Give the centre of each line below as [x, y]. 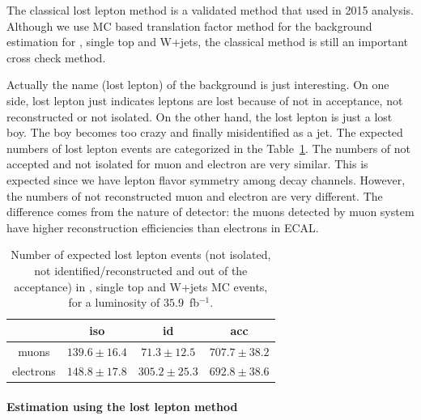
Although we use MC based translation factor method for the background [189, 25]
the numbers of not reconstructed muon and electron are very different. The [195, 195]
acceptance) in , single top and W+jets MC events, [141, 286]
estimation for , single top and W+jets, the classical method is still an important [208, 42]
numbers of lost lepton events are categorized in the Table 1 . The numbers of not [208, 148]
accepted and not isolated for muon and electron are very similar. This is [187, 164]
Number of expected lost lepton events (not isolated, [141, 255]
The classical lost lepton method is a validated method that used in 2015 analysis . [210, 10]
